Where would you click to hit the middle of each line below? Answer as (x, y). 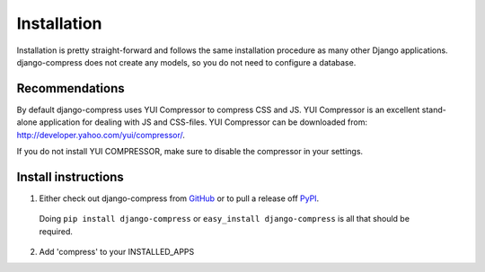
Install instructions (71, 176)
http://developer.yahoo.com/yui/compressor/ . (101, 135)
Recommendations (71, 88)
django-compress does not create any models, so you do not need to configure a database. (186, 62)
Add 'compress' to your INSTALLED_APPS (117, 252)
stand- (434, 110)
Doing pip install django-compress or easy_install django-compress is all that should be (225, 219)
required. (56, 231)
